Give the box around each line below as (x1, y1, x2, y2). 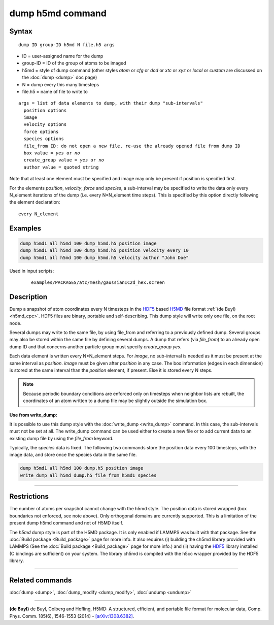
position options (23, 107, 67, 113)
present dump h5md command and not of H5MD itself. (9, 520, 124, 526)
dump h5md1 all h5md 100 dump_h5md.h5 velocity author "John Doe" (20, 254, 189, 260)
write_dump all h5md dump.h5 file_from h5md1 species (20, 472, 157, 478)
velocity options (23, 122, 67, 127)
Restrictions (9, 492, 49, 501)
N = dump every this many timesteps (22, 81, 99, 87)
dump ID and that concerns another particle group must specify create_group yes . (9, 343, 182, 350)
